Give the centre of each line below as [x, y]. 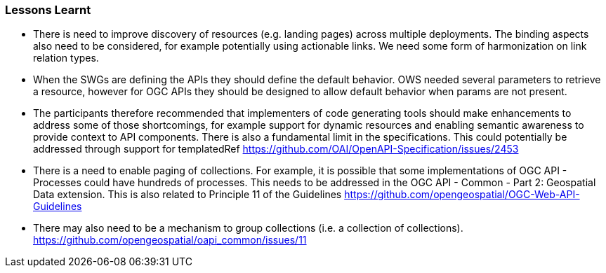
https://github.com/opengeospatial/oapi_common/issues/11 [170, 240]
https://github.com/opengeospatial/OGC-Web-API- [462, 195]
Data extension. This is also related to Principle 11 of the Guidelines [187, 195]
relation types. [66, 58]
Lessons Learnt [48, 10]
